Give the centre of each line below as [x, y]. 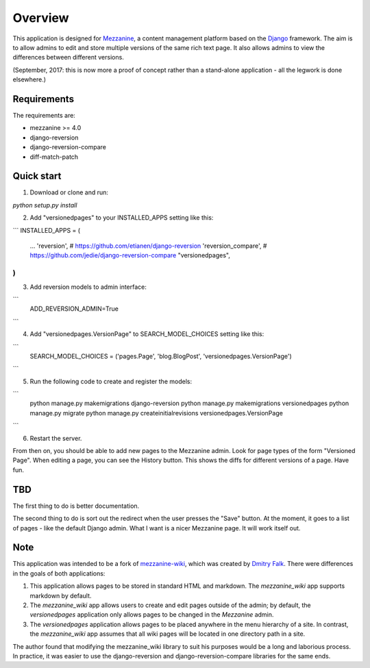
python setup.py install [45, 205]
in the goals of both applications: [59, 573]
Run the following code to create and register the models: [111, 381]
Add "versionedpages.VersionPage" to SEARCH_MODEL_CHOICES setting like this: [147, 334]
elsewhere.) [29, 79]
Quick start [37, 176]
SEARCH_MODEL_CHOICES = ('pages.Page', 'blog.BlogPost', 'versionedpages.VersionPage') [161, 356]
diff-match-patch [54, 157]
